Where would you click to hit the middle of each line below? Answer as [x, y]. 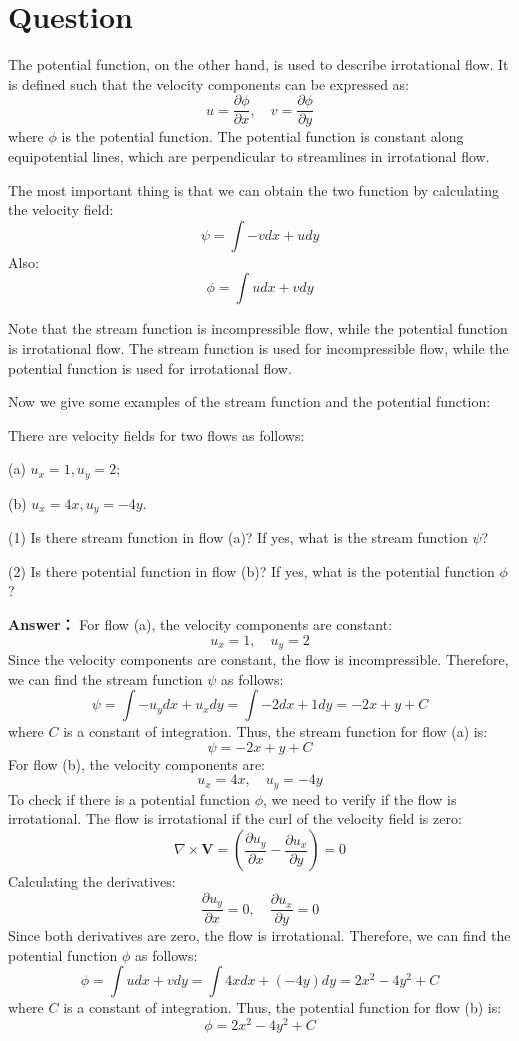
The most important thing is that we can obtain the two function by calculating [253, 189]
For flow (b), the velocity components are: [137, 763]
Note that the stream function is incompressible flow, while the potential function [258, 328]
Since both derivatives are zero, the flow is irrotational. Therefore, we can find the [259, 935]
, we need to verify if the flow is [360, 798]
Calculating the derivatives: [92, 881]
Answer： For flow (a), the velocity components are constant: [200, 624]
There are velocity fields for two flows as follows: [156, 434]
